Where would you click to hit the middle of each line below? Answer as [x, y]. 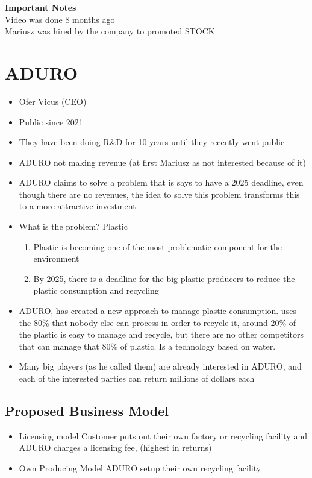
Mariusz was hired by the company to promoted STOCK [110, 31]
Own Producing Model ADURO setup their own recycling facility [140, 467]
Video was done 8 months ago [60, 19]
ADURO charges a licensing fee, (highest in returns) [115, 448]
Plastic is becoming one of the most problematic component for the [158, 246]
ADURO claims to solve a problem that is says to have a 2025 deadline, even [161, 182]
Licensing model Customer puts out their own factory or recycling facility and [163, 436]
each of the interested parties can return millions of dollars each [137, 378]
